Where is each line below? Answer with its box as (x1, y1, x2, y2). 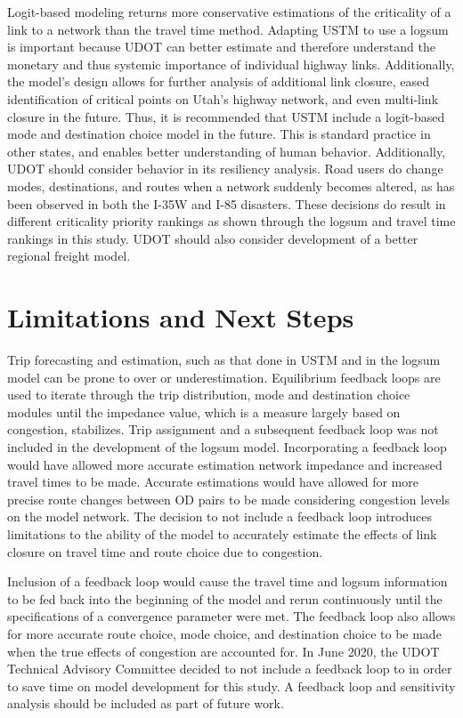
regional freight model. (7, 246, 131, 265)
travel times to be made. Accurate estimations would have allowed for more (7, 472, 418, 491)
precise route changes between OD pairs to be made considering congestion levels (7, 489, 450, 508)
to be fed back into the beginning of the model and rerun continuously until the (7, 589, 443, 608)
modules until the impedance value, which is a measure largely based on (7, 402, 401, 421)
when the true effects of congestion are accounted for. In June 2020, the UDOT (7, 641, 440, 660)
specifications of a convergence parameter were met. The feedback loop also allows (7, 607, 456, 625)
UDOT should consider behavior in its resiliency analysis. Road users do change (7, 159, 443, 178)
